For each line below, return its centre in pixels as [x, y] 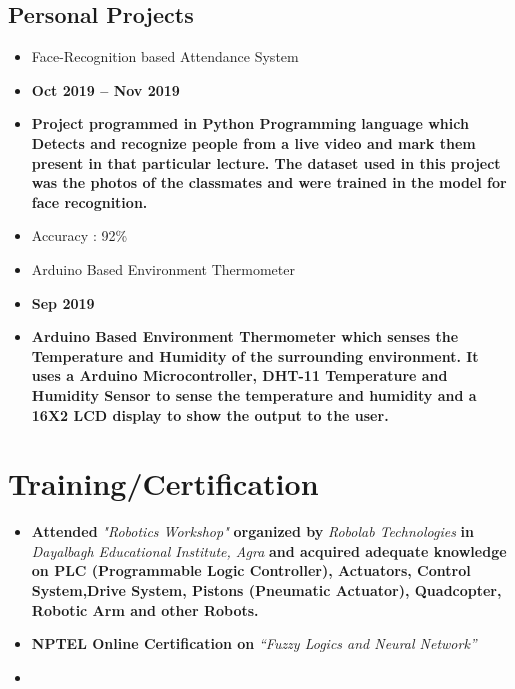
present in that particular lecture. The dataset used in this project [266, 162]
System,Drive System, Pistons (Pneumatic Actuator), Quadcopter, [266, 590]
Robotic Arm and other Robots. [145, 609]
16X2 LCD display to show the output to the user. [210, 414]
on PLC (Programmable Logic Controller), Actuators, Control [251, 570]
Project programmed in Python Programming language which [250, 123]
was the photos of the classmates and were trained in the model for [269, 182]
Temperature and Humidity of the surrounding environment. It [255, 355]
